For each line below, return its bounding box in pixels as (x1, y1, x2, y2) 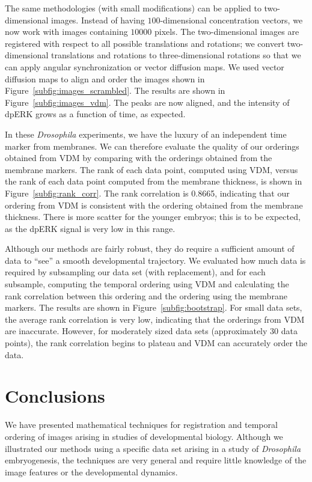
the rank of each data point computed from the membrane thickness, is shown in (5, 175, 302, 188)
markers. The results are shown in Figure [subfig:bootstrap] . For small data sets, (5, 301, 302, 314)
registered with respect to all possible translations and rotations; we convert (5, 37, 285, 49)
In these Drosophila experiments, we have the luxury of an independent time (5, 127, 287, 140)
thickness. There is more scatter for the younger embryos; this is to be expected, (5, 210, 301, 223)
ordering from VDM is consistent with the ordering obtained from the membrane (5, 198, 303, 211)
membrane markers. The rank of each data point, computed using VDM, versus (5, 163, 298, 175)
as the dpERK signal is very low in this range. (5, 222, 176, 234)
